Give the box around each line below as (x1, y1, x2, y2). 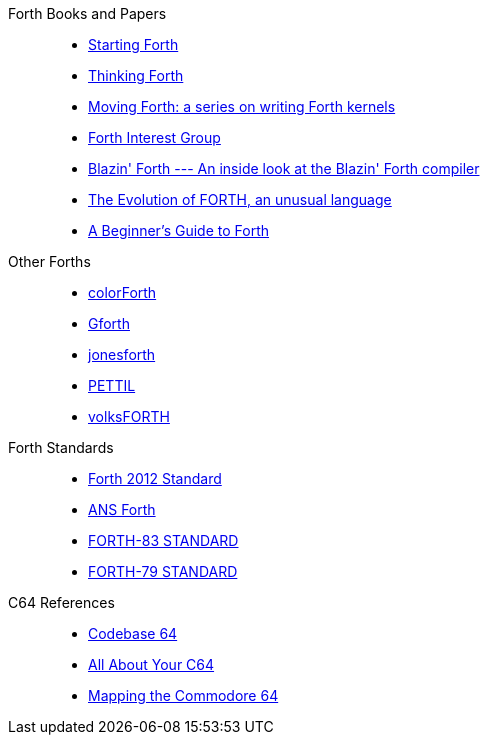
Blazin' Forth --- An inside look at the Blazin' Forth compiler (88, 160, 480, 177)
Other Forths (8, 253, 91, 270)
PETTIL (88, 377, 136, 394)
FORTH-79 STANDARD (88, 563, 238, 580)
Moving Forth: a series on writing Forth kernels (88, 98, 396, 115)
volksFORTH (88, 408, 170, 425)
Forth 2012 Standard (88, 470, 222, 487)
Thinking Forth (88, 67, 184, 84)
